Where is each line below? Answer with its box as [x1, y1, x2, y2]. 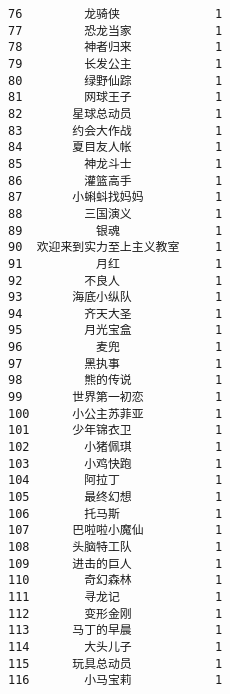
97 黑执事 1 [8, 356, 223, 371]
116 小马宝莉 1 [8, 673, 223, 688]
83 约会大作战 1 [8, 123, 223, 138]
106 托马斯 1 [8, 506, 223, 521]
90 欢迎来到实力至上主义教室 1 [8, 240, 223, 255]
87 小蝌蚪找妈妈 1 [8, 190, 223, 205]
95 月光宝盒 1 [8, 323, 223, 338]
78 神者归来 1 [8, 40, 223, 55]
